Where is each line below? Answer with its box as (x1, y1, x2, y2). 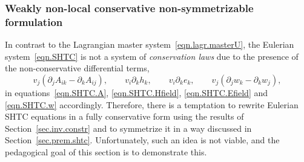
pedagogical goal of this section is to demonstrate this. (5, 145, 207, 158)
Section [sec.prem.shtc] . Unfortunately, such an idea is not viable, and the (5, 134, 280, 146)
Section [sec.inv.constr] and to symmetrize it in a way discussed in (5, 121, 252, 134)
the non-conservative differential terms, (5, 62, 150, 74)
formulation (5, 14, 63, 29)
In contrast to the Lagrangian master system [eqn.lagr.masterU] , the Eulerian (5, 38, 294, 51)
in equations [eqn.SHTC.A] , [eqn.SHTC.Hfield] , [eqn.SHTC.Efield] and (5, 86, 268, 99)
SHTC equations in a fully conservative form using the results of (5, 110, 244, 123)
